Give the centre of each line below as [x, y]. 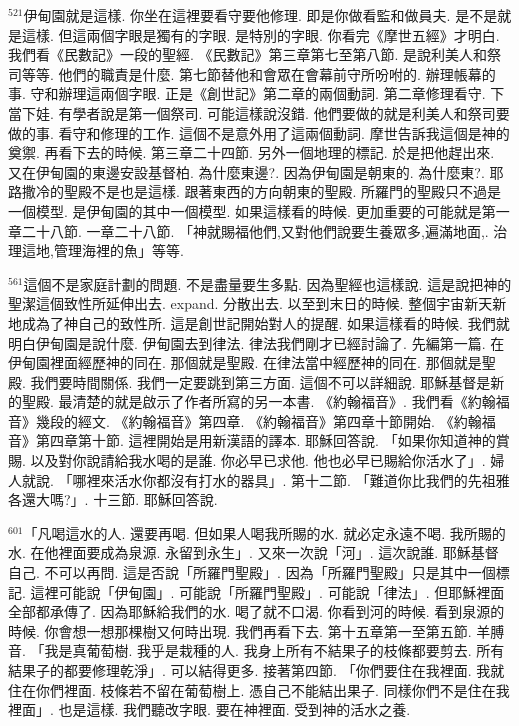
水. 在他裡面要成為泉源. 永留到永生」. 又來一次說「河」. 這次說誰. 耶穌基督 [253, 552]
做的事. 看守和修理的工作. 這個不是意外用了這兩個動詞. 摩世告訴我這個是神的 [259, 132]
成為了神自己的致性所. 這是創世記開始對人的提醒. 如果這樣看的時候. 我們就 [265, 322]
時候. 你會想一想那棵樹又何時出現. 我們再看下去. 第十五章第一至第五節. [240, 630]
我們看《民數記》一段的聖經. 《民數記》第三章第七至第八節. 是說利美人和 [248, 54]
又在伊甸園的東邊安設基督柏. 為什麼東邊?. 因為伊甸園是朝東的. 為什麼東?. [246, 171]
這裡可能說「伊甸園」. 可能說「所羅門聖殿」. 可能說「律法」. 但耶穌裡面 [267, 591]
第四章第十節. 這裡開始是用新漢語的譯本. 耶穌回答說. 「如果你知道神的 [265, 440]
